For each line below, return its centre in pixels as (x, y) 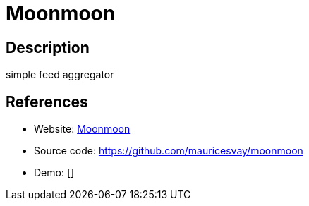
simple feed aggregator (60, 75)
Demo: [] (54, 173)
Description (48, 47)
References (47, 102)
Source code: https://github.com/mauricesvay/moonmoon (169, 151)
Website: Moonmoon (82, 129)
